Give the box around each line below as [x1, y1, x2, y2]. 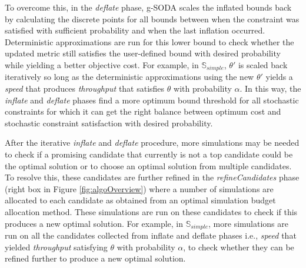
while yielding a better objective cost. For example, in [5, 58, 199, 71]
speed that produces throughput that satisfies [5, 82, 165, 95]
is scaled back [238, 58, 288, 71]
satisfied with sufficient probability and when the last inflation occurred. [5, 24, 265, 36]
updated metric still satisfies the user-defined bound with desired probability [5, 47, 281, 59]
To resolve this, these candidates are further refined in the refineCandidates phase [5, 171, 300, 183]
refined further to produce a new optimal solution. [5, 252, 186, 264]
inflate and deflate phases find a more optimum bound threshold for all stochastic [5, 93, 299, 106]
